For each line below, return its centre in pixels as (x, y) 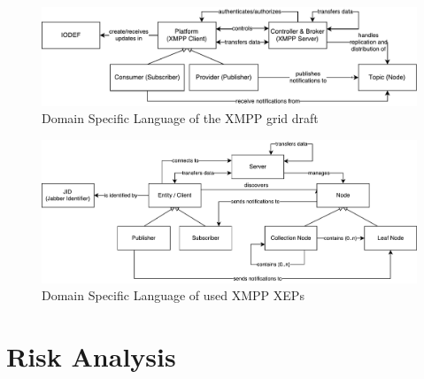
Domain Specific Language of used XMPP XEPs (173, 295)
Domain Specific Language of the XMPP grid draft (180, 118)
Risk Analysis (91, 356)
